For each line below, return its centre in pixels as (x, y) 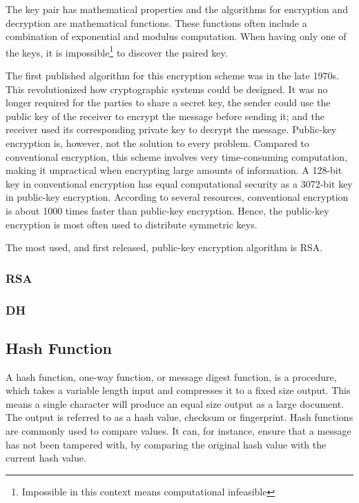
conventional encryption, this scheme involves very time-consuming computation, (177, 156)
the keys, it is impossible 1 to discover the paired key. (117, 51)
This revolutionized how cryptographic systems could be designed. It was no (167, 89)
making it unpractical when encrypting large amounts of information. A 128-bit (174, 170)
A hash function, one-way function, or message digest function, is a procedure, (171, 376)
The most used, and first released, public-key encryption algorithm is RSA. (164, 247)
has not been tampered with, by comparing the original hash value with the (166, 444)
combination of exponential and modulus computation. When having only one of (176, 36)
